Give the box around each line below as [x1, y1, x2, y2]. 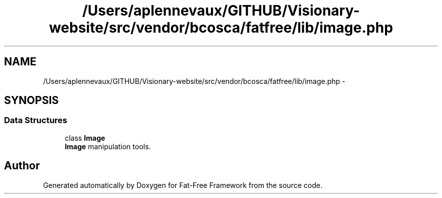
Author [4, 159, 40, 172]
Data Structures [4, 115, 68, 126]
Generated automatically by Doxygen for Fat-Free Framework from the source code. [43, 180, 322, 189]
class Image [65, 133, 105, 142]
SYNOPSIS [4, 94, 59, 107]
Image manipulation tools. [65, 142, 151, 151]
